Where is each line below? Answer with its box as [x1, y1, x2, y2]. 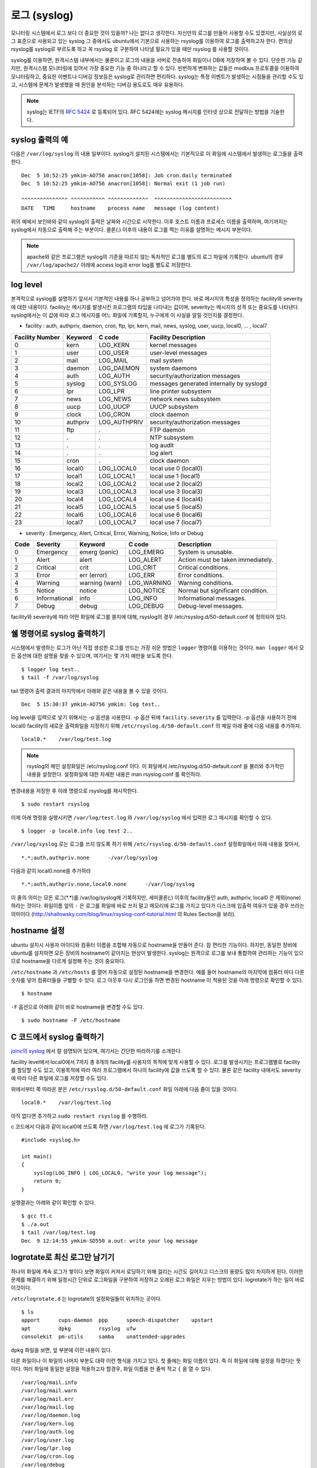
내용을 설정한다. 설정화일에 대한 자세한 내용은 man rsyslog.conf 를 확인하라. [26, 771, 202, 778]
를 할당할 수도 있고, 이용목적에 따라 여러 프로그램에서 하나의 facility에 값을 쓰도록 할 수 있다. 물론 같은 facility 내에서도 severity [11, 1066, 301, 1073]
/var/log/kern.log [21, 1420, 75, 1427]
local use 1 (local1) [150, 472, 201, 480]
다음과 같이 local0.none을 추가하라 [11, 867, 91, 874]
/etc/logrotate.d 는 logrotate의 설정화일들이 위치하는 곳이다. [11, 1295, 162, 1302]
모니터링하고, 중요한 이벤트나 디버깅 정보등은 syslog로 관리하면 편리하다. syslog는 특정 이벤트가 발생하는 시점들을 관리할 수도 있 [11, 73, 304, 80]
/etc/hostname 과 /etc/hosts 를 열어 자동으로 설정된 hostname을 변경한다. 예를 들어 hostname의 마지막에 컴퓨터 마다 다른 [11, 968, 305, 975]
